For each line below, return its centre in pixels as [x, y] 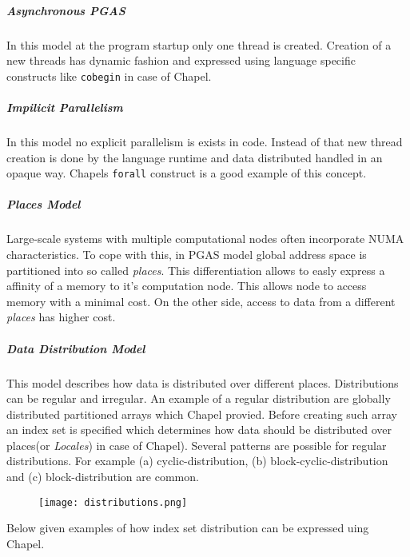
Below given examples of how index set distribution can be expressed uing [188, 528]
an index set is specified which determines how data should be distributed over [199, 430]
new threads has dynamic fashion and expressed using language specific [181, 60]
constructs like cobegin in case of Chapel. [109, 76]
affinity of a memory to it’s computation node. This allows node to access [187, 286]
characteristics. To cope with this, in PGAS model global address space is [187, 254]
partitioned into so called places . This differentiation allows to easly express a [196, 270]
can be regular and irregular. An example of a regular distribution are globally [199, 398]
